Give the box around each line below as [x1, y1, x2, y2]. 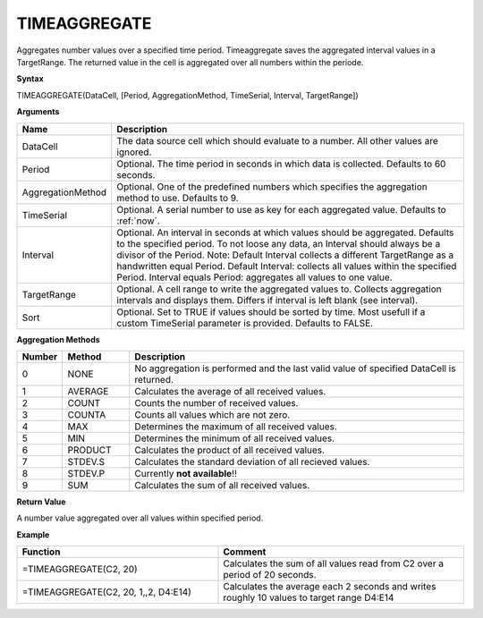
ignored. [116, 146, 152, 158]
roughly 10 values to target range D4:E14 [223, 591, 394, 604]
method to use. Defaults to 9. [116, 191, 239, 204]
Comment [223, 546, 267, 558]
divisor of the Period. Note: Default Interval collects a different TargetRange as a [116, 249, 454, 261]
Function [21, 546, 61, 558]
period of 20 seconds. [223, 569, 317, 581]
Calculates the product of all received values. [134, 444, 326, 456]
